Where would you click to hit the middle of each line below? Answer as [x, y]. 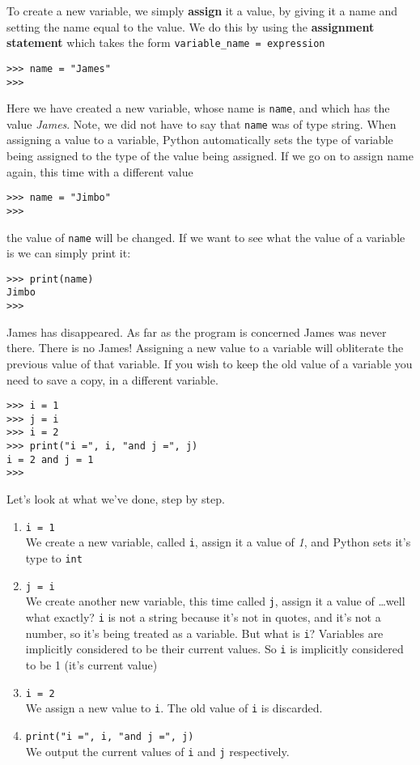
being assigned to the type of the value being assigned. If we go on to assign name [210, 156]
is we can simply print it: [69, 253]
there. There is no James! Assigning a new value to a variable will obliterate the [205, 348]
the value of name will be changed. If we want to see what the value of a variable [206, 237]
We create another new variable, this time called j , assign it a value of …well [215, 601]
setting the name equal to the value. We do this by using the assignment [191, 26]
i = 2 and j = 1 [50, 459]
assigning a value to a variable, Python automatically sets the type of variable [200, 140]
